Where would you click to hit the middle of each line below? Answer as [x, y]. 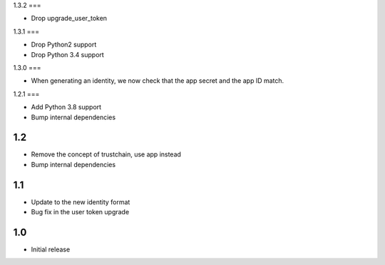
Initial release [51, 249]
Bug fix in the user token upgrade [80, 212]
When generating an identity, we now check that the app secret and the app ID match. [158, 81]
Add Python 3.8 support [66, 107]
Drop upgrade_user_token [69, 19]
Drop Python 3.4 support [68, 54]
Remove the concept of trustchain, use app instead [106, 154]
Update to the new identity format [81, 202]
